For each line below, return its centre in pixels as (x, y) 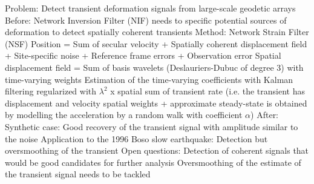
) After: (265, 115)
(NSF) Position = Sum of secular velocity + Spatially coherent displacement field (156, 43)
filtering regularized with (51, 91)
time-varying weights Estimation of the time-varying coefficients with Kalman (149, 79)
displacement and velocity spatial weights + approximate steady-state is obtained (156, 103)
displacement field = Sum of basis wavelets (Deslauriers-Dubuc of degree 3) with (154, 67)
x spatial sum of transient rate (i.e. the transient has (208, 91)
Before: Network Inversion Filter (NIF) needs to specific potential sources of (146, 20)
